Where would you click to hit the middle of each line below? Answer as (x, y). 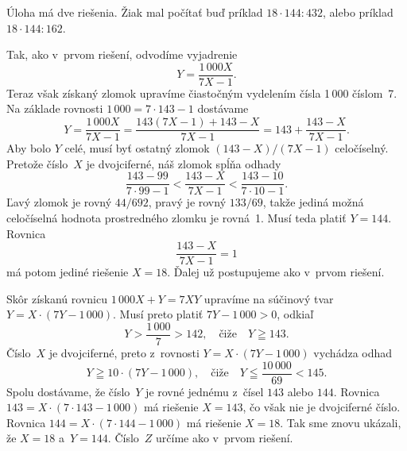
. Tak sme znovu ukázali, (341, 422)
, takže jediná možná (313, 202)
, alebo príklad (358, 12)
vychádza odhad (353, 353)
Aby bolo (29, 148)
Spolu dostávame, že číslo (68, 391)
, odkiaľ (295, 314)
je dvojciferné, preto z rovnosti (124, 353)
